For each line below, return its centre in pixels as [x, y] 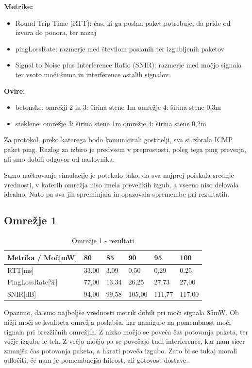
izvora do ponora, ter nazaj [56, 32]
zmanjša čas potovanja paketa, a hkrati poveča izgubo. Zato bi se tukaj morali [121, 350]
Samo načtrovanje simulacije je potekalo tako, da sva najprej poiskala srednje [119, 175]
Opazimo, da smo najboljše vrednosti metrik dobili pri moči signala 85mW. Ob [121, 312]
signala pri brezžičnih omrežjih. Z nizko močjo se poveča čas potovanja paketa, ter [126, 331]
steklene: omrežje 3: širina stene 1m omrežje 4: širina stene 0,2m [111, 123]
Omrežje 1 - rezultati [103, 241]
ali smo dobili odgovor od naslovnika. [59, 159]
